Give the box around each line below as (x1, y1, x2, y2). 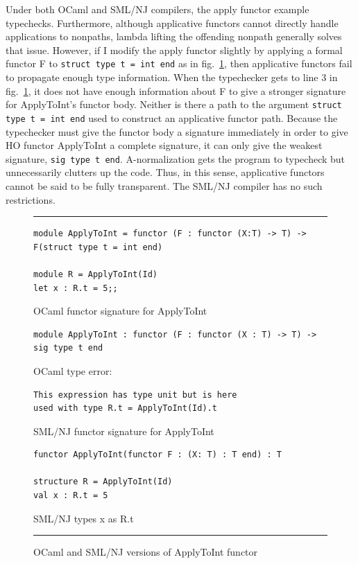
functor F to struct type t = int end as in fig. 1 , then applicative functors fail (6, 56, 352, 71)
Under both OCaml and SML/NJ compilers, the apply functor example (6, 2, 309, 16)
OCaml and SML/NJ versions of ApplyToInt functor (33, 545, 258, 559)
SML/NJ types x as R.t (33, 511, 134, 525)
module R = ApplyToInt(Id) (33, 269, 157, 279)
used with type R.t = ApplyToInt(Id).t (33, 403, 217, 414)
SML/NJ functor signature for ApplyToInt (33, 423, 214, 438)
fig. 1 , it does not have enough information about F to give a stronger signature (6, 83, 346, 98)
